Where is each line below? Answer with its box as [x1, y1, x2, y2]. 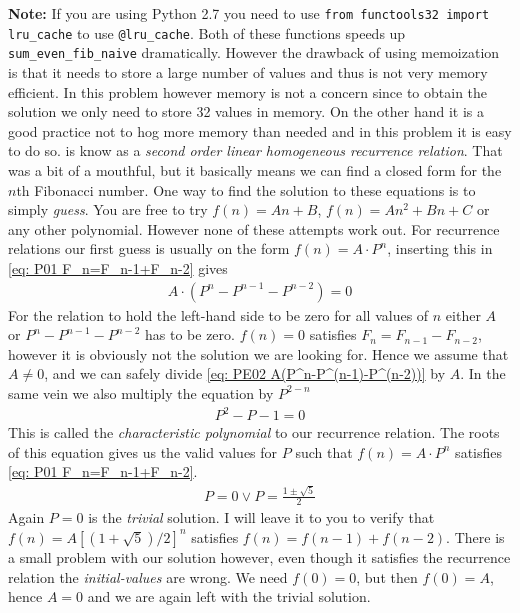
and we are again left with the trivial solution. [87, 586, 371, 607]
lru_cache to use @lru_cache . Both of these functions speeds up [8, 22, 406, 43]
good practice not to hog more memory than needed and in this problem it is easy [8, 120, 512, 141]
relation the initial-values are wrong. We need [8, 566, 288, 587]
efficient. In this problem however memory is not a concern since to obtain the [8, 81, 488, 102]
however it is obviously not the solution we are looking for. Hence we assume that [8, 343, 509, 364]
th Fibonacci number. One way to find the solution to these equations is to [16, 179, 476, 200]
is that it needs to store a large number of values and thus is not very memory [8, 61, 488, 82]
